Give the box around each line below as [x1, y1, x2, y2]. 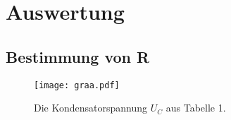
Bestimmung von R [6, 45, 150, 67]
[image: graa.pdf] [34, 80, 120, 90]
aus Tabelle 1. [166, 100, 226, 115]
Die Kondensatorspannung [34, 100, 148, 115]
